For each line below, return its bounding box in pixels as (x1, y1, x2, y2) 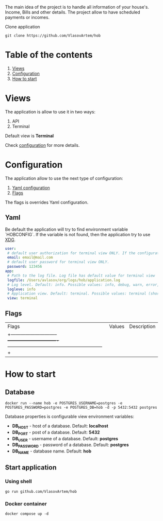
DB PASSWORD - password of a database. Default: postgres (12, 442, 129, 449)
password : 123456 (7, 264, 42, 269)
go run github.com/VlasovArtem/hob (5, 489, 77, 494)
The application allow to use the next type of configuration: (5, 175, 123, 181)
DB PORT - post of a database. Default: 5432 (12, 429, 100, 436)
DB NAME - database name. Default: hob (12, 448, 92, 455)
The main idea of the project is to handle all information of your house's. (5, 4, 149, 10)
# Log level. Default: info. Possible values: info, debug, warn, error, (7, 282, 160, 287)
